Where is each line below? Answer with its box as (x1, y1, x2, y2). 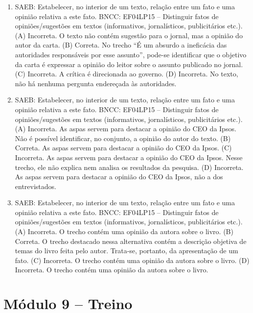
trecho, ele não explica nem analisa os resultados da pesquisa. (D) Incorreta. (15, 162, 244, 172)
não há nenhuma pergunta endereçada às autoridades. (15, 78, 177, 88)
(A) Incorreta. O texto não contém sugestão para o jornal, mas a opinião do (15, 30, 243, 40)
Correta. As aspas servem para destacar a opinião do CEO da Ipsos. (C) (15, 143, 232, 153)
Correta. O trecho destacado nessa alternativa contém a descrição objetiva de (15, 236, 247, 246)
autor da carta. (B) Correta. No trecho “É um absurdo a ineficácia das (15, 40, 227, 50)
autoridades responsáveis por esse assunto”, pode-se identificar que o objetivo (15, 49, 247, 59)
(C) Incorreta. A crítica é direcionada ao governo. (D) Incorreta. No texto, (15, 69, 238, 79)
